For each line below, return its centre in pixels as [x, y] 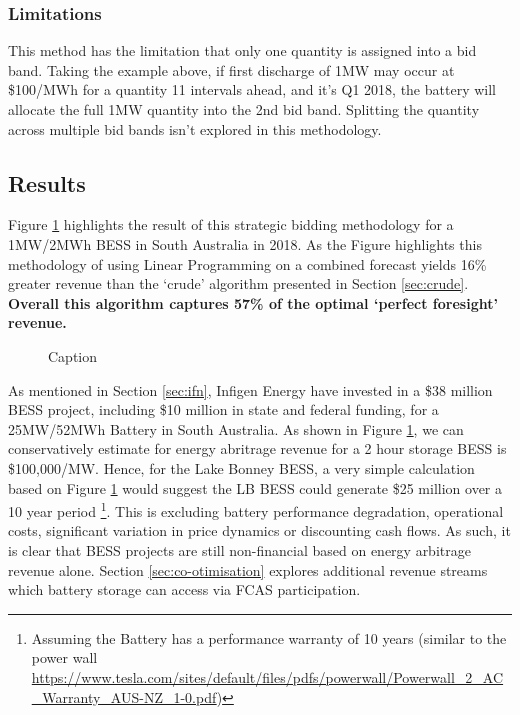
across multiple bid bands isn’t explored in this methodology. [195, 128]
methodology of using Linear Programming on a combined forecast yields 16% [247, 263]
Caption [73, 355]
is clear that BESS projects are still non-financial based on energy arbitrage [239, 549]
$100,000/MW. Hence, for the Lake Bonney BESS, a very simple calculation [241, 467]
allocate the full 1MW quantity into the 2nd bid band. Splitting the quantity [244, 109]
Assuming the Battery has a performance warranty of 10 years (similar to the [269, 637]
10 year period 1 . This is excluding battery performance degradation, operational [256, 509]
